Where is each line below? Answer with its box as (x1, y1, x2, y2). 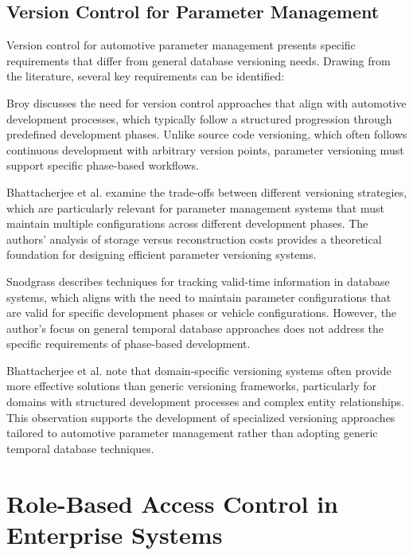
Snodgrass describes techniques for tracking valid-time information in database (6, 272, 390, 289)
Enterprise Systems (6, 518, 223, 550)
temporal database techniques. (6, 440, 154, 456)
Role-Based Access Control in (6, 487, 339, 519)
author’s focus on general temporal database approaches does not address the (6, 319, 384, 336)
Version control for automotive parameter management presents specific (6, 37, 356, 53)
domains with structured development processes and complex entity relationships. (6, 393, 405, 410)
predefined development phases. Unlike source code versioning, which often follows (6, 126, 407, 143)
